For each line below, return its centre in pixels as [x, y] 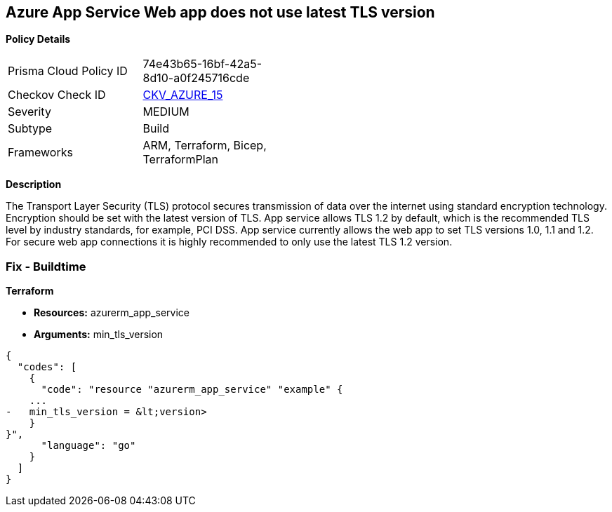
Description [34, 184]
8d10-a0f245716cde [196, 78]
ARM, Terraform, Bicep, [205, 146]
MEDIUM [166, 112]
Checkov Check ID [57, 95]
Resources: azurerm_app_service [112, 313]
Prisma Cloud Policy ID [68, 71]
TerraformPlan [181, 160]
